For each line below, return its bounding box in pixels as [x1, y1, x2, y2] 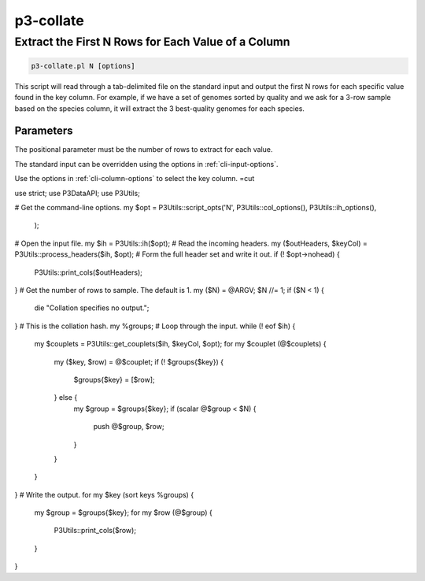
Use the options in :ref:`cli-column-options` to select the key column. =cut [14, 174, 255, 183]
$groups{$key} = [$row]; [73, 375, 155, 384]
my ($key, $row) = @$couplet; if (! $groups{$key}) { [54, 357, 224, 366]
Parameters [14, 124, 73, 138]
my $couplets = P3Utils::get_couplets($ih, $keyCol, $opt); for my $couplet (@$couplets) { [34, 339, 327, 349]
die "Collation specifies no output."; [34, 303, 150, 313]
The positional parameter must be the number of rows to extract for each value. [14, 145, 273, 154]
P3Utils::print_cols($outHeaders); [34, 268, 143, 277]
